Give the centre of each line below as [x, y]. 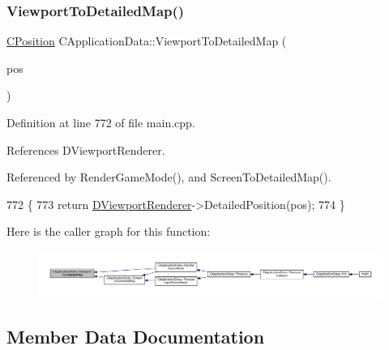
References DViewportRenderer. [86, 149]
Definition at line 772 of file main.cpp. [101, 122]
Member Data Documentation [136, 336]
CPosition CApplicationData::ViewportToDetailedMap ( [147, 41]
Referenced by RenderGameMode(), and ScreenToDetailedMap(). [169, 177]
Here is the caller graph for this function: [109, 231]
